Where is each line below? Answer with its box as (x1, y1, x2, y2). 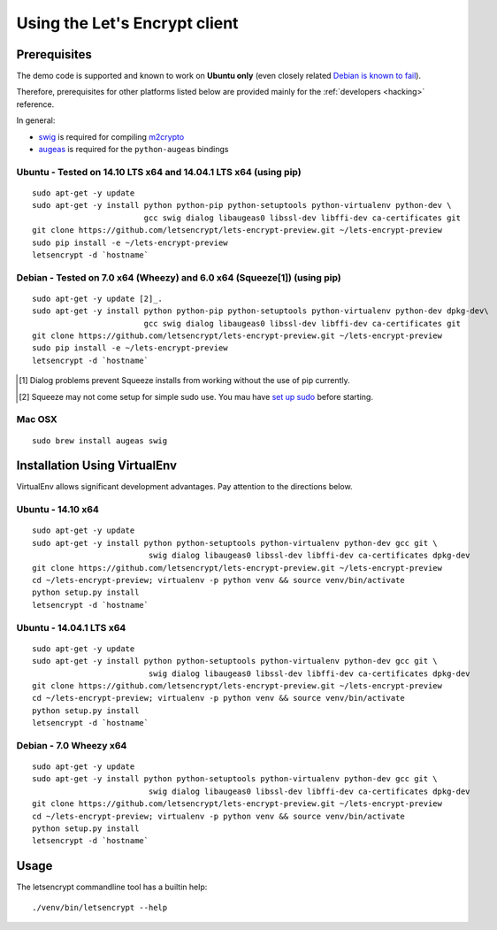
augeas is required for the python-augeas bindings (38, 144, 229, 155)
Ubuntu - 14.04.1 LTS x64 (16, 621, 126, 634)
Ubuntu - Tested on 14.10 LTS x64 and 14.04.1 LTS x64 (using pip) (16, 165, 302, 178)
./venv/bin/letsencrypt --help (32, 903, 168, 912)
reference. (16, 98, 55, 110)
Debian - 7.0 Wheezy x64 (16, 739, 127, 751)
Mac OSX (16, 413, 57, 426)
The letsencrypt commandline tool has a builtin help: (16, 881, 208, 893)
